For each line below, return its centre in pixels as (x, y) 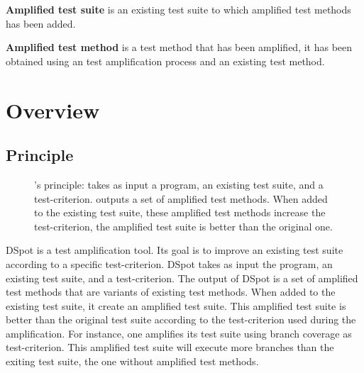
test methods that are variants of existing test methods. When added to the (171, 292)
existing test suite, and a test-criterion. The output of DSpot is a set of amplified (182, 278)
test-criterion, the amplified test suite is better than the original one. (183, 226)
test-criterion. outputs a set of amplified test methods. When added (181, 198)
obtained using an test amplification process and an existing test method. (165, 61)
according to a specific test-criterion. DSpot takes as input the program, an (169, 263)
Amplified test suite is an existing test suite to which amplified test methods (178, 9)
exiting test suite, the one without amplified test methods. (132, 361)
